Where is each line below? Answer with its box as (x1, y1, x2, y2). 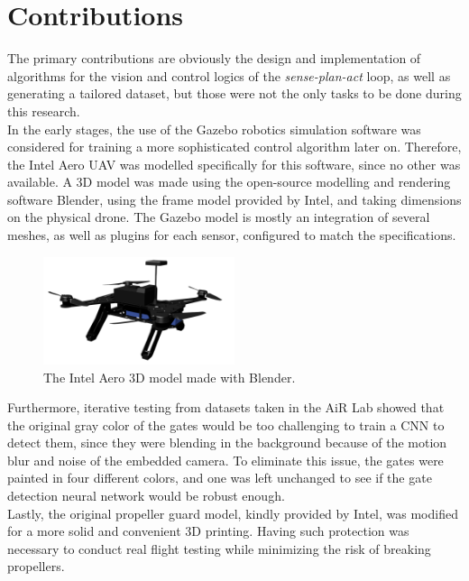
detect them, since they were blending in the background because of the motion (7, 433, 447, 452)
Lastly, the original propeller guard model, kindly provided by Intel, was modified (7, 503, 458, 522)
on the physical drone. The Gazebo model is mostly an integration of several (7, 207, 430, 226)
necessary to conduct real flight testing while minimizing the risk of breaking (7, 539, 431, 558)
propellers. (7, 557, 65, 576)
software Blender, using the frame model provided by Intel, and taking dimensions (7, 189, 462, 208)
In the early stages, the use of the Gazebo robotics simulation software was (7, 119, 421, 138)
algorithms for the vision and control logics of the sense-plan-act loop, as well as (7, 66, 451, 85)
